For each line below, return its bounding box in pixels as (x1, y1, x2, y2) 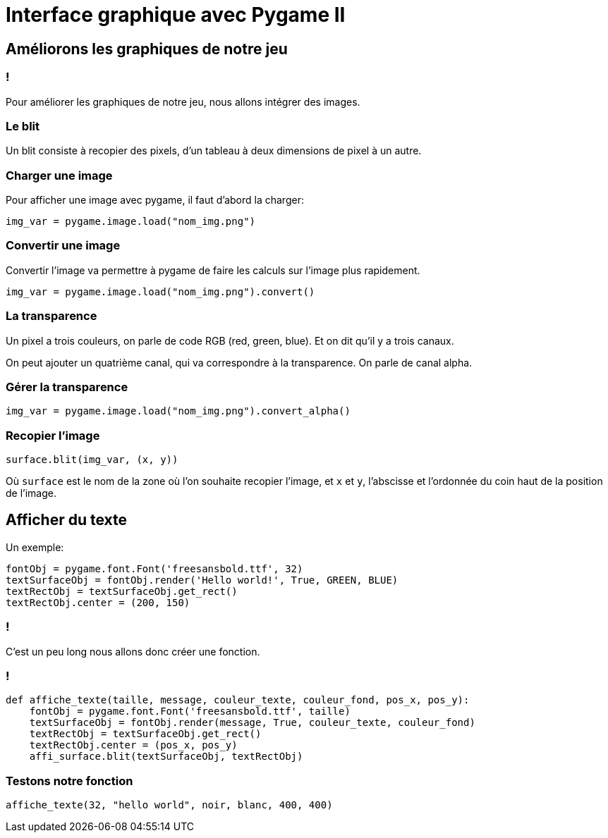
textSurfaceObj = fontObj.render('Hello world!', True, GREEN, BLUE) (6, 574, 399, 586)
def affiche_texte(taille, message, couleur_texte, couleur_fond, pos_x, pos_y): (6, 694, 470, 706)
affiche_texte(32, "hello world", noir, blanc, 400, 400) (6, 799, 333, 811)
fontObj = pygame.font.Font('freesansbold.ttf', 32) (6, 562, 303, 574)
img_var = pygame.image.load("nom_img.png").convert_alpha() (6, 405, 351, 417)
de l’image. (6, 487, 57, 500)
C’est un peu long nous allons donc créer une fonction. (6, 645, 260, 658)
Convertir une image (6, 238, 121, 253)
